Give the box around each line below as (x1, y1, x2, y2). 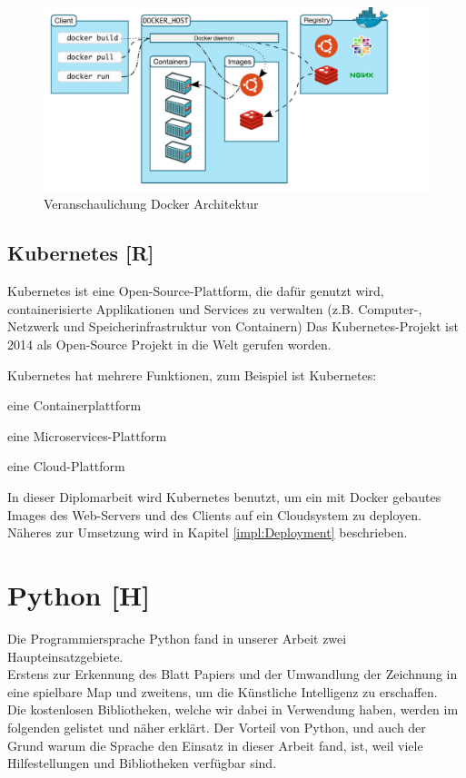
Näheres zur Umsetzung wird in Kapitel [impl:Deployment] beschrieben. (7, 523, 408, 542)
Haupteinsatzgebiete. (7, 646, 124, 665)
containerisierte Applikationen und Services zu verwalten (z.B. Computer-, (7, 299, 422, 318)
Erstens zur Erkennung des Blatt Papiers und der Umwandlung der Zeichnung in (7, 665, 458, 684)
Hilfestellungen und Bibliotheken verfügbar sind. (7, 753, 277, 773)
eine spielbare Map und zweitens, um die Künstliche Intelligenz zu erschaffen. (7, 682, 438, 701)
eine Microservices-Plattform (7, 426, 167, 445)
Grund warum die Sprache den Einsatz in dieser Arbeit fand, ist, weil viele (7, 735, 423, 754)
